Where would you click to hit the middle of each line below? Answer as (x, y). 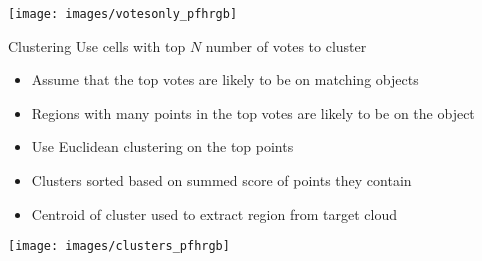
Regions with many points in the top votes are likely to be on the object (253, 112)
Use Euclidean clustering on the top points (162, 146)
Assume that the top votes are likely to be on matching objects (225, 79)
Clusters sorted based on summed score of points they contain (221, 180)
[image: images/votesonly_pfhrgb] (123, 14)
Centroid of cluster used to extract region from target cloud (214, 213)
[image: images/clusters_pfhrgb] (119, 246)
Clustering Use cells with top (97, 45)
